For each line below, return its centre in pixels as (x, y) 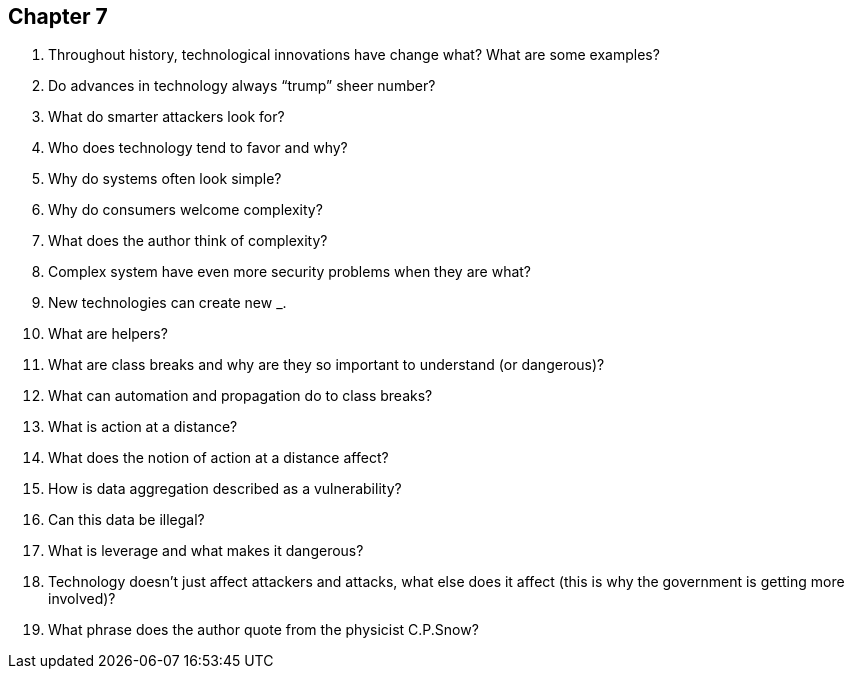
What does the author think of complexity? (188, 241)
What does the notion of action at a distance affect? (218, 458)
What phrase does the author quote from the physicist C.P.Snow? (263, 630)
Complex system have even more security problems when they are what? (290, 272)
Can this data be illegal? (126, 520)
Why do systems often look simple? (165, 179)
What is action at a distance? (143, 427)
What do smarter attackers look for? (166, 117)
